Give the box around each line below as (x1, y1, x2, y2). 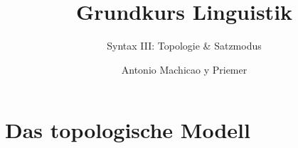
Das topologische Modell (5, 115, 250, 144)
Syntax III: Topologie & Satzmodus (107, 38, 262, 53)
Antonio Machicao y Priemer (121, 62, 248, 76)
